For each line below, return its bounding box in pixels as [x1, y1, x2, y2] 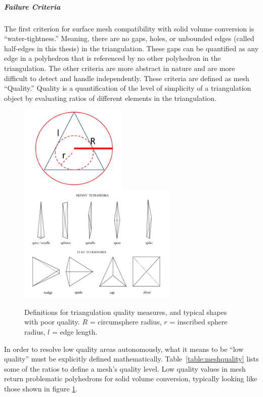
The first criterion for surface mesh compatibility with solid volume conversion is [4, 23, 254, 33]
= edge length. [52, 326, 98, 337]
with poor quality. [24, 316, 80, 327]
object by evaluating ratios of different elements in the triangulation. [4, 92, 216, 103]
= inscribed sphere [169, 316, 228, 327]
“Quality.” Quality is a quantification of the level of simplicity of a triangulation [4, 83, 251, 93]
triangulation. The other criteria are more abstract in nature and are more [4, 62, 235, 73]
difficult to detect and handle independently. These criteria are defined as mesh [4, 73, 249, 83]
